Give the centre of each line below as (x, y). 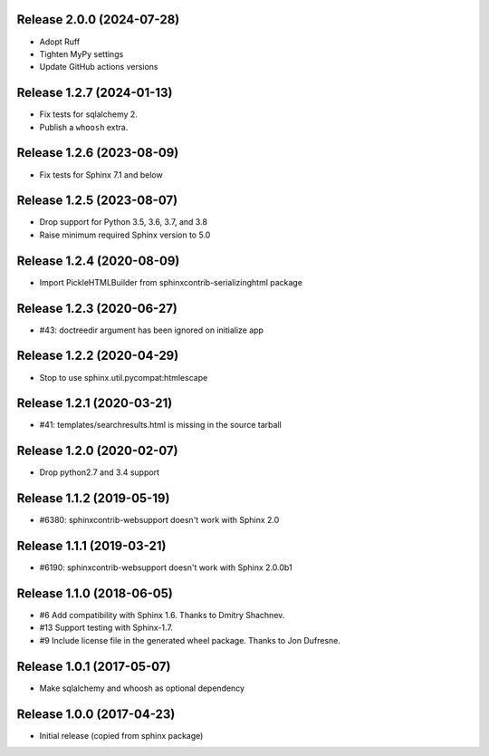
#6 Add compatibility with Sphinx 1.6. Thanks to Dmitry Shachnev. (162, 615)
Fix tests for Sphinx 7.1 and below (101, 174)
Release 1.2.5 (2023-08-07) (97, 201)
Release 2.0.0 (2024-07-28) (98, 19)
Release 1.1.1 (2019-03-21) (91, 546)
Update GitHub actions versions (99, 67)
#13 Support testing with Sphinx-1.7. (106, 628)
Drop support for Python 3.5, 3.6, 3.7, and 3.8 (124, 222)
